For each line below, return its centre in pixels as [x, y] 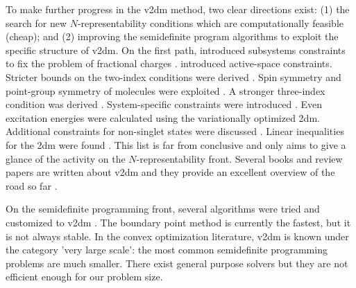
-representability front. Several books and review [239, 158]
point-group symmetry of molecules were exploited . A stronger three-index [166, 90]
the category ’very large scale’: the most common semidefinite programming [167, 250]
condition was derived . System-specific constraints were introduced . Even [164, 104]
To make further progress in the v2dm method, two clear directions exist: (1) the [178, 9]
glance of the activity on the [66, 158]
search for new [36, 22]
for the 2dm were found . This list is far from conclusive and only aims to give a [176, 144]
